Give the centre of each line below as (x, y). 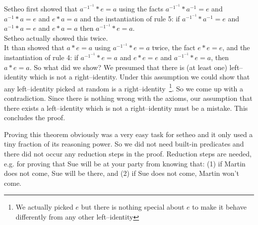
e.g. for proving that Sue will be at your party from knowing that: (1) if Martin (125, 163)
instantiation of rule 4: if (41, 57)
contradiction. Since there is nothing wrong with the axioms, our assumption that (128, 98)
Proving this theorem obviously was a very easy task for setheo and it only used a (129, 134)
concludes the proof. (35, 117)
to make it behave (219, 207)
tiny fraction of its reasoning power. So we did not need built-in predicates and (124, 144)
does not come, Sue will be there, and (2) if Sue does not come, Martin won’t (122, 173)
